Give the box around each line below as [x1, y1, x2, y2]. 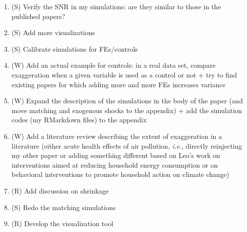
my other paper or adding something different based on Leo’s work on [11, 150, 220, 160]
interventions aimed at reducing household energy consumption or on [11, 159, 218, 170]
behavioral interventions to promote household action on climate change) [11, 169, 229, 179]
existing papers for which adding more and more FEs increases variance [11, 79, 226, 89]
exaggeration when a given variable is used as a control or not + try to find [11, 69, 237, 79]
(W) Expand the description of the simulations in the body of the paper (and [11, 96, 243, 106]
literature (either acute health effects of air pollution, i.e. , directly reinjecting [11, 140, 242, 151]
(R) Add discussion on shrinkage [11, 185, 109, 195]
